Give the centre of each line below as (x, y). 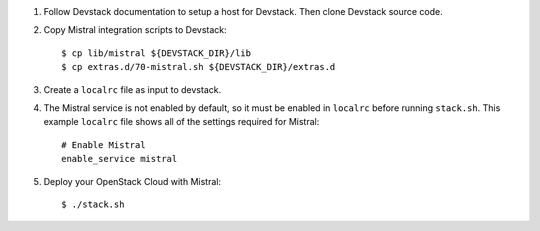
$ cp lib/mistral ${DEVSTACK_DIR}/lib (156, 53)
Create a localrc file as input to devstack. (132, 89)
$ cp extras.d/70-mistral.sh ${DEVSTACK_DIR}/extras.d (198, 67)
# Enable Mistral (103, 144)
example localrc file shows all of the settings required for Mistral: (181, 122)
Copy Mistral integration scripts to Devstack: (135, 30)
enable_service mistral (119, 159)
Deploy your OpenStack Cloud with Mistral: (132, 181)
